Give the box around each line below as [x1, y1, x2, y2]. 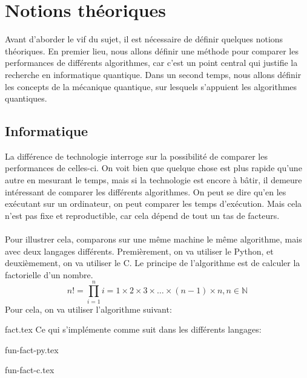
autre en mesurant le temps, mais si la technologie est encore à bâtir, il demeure [5, 174, 302, 186]
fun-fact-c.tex [5, 363, 54, 376]
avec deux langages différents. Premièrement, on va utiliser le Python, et [5, 244, 274, 257]
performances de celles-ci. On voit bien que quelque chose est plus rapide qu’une [5, 161, 302, 174]
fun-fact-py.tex [5, 343, 59, 356]
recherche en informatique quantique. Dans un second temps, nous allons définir [5, 68, 302, 80]
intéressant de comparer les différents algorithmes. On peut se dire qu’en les [5, 185, 286, 198]
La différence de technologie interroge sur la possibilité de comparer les [5, 149, 268, 162]
